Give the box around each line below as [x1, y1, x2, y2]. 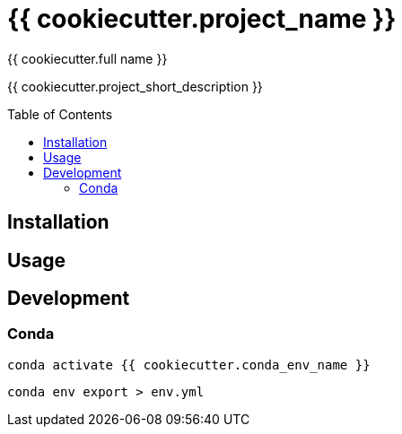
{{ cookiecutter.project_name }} [7, 4, 397, 34]
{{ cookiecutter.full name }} [7, 50, 168, 66]
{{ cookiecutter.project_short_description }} [7, 78, 263, 94]
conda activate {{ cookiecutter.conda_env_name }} [7, 357, 371, 372]
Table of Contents [7, 106, 113, 122]
